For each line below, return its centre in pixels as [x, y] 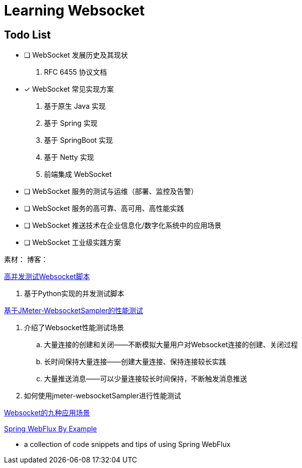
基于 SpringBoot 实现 [78, 140]
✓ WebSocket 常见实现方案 [69, 89]
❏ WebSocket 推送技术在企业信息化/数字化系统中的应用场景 [123, 225]
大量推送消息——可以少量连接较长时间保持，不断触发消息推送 [145, 379]
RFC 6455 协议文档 [75, 72]
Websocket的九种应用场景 [47, 413]
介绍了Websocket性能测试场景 [74, 328]
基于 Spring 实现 [71, 123]
